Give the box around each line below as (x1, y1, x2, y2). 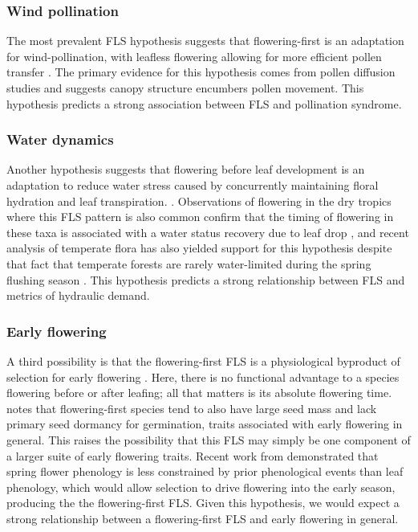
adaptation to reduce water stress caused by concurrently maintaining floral (6, 177, 379, 193)
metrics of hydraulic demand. (6, 287, 150, 304)
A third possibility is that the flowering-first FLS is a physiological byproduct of (6, 352, 400, 369)
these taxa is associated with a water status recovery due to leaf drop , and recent (6, 223, 409, 240)
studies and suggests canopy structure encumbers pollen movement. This (6, 80, 364, 96)
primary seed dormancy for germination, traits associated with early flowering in (6, 415, 403, 432)
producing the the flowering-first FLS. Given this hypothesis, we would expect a (6, 494, 400, 511)
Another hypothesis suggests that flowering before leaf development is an (6, 161, 365, 178)
